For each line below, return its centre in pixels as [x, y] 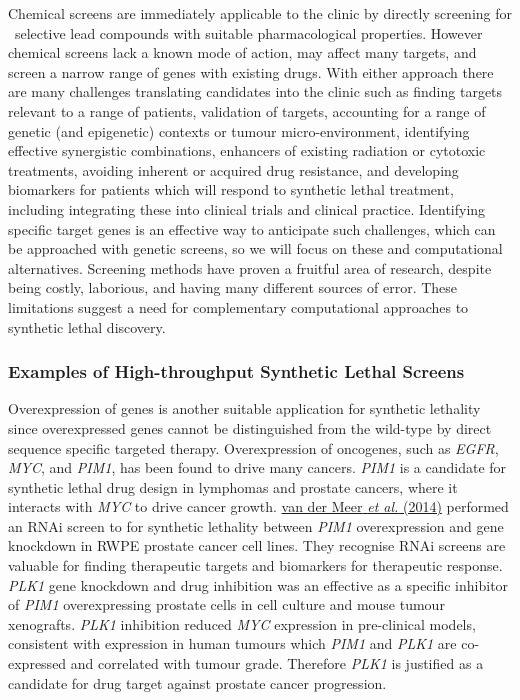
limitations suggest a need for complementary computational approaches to [238, 306]
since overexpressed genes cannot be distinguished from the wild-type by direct [250, 427]
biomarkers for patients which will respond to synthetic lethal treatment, [231, 189]
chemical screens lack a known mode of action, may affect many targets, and [242, 52]
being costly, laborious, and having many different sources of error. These [233, 287]
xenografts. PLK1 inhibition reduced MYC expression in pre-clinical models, [242, 623]
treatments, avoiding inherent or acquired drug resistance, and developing [233, 169]
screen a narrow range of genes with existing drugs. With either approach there [251, 71]
